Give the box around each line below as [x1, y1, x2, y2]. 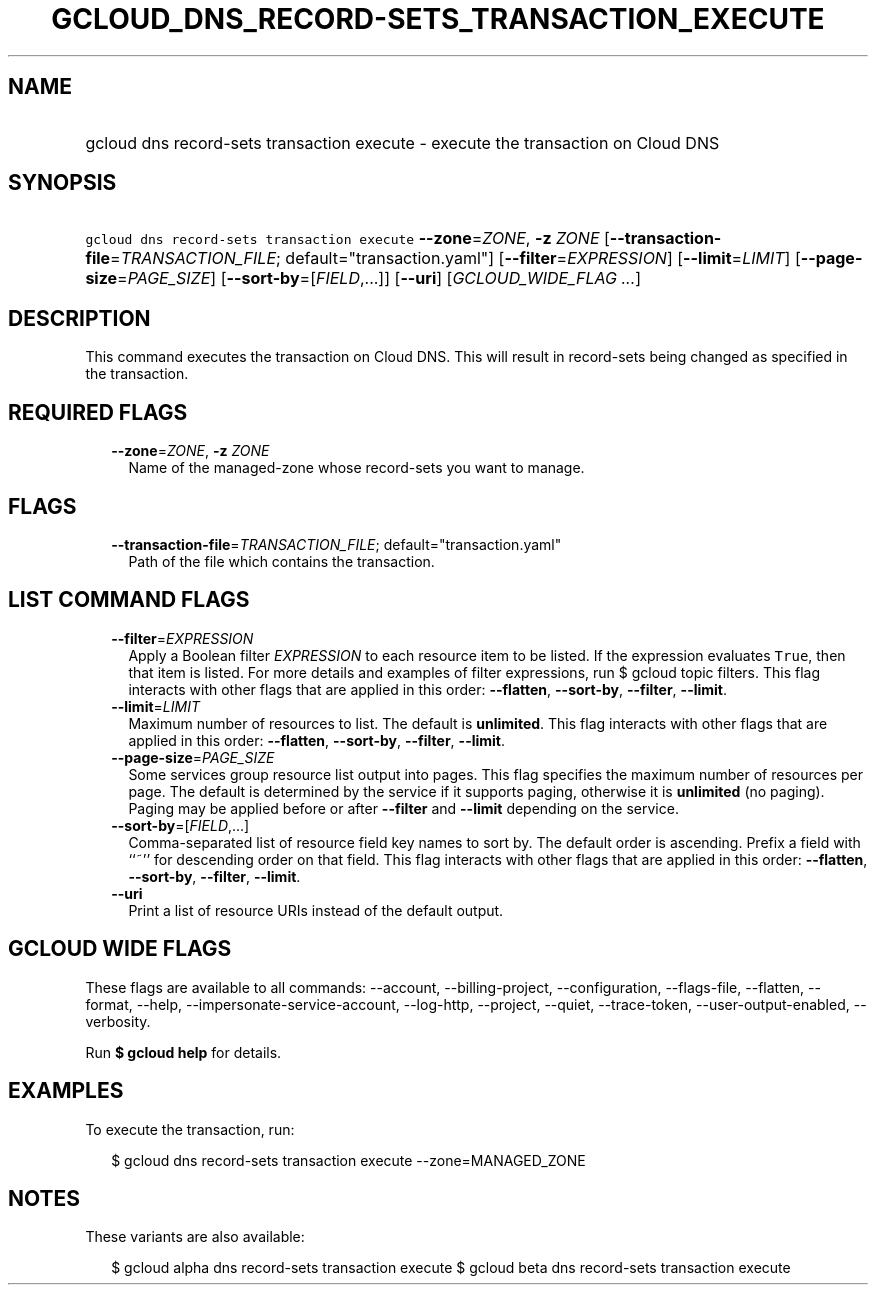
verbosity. [85, 1012, 151, 1030]
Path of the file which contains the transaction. [128, 552, 435, 570]
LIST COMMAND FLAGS [8, 587, 250, 613]
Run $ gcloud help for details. [85, 1043, 282, 1061]
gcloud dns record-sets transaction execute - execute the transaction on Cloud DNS [85, 132, 720, 153]
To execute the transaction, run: [85, 1120, 295, 1138]
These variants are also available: [85, 1228, 305, 1246]
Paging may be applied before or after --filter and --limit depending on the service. [128, 799, 679, 817]
